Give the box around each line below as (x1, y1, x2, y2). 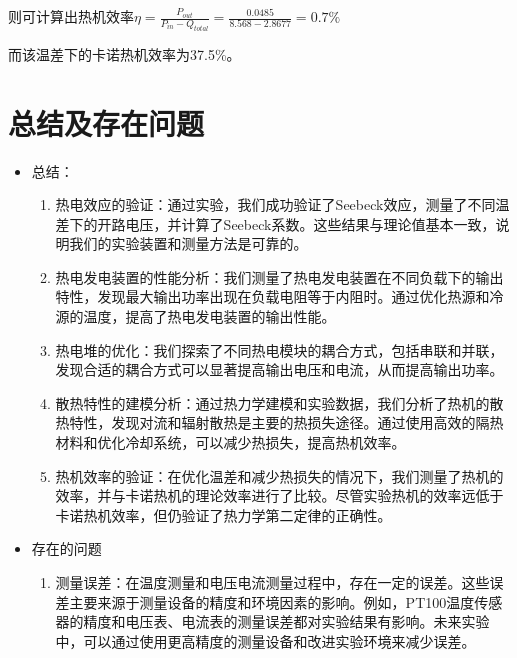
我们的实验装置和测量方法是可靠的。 (69, 233, 308, 254)
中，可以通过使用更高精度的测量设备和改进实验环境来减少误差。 (55, 630, 476, 651)
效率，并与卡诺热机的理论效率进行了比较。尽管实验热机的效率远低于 (55, 485, 504, 506)
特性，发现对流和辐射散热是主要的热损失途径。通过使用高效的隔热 (69, 412, 504, 433)
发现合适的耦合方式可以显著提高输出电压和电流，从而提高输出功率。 (55, 359, 504, 380)
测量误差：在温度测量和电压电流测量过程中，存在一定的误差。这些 (55, 572, 490, 592)
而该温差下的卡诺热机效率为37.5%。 (8, 43, 241, 64)
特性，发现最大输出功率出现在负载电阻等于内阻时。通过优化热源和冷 (55, 286, 504, 307)
